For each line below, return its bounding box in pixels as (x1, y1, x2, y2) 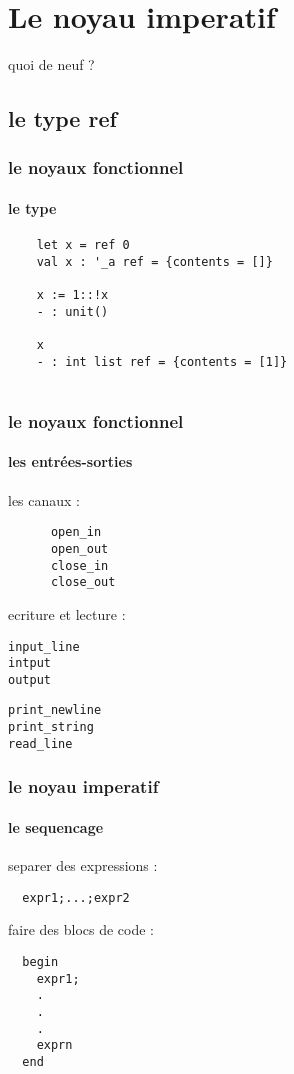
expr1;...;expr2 (22, 890, 130, 905)
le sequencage (8, 816, 104, 837)
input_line (8, 639, 80, 654)
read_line (8, 736, 73, 751)
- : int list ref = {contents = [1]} (36, 354, 288, 369)
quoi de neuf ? (8, 54, 95, 75)
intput (8, 656, 51, 671)
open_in (50, 525, 102, 540)
